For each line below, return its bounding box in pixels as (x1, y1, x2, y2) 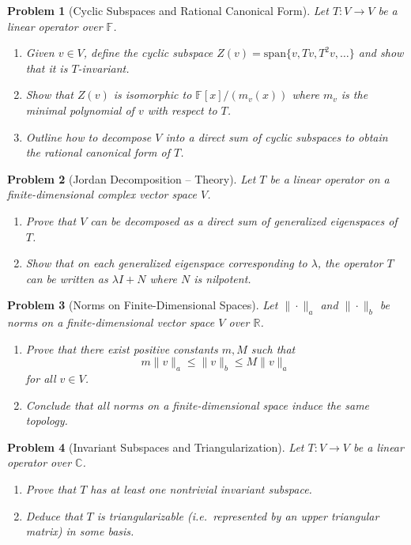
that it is (25, 59, 68, 76)
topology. (25, 412, 68, 429)
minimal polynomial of (25, 101, 134, 118)
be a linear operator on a (270, 170, 390, 187)
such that (251, 340, 296, 357)
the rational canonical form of (25, 144, 170, 161)
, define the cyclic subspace (83, 44, 213, 61)
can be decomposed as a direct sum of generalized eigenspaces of (90, 212, 398, 229)
